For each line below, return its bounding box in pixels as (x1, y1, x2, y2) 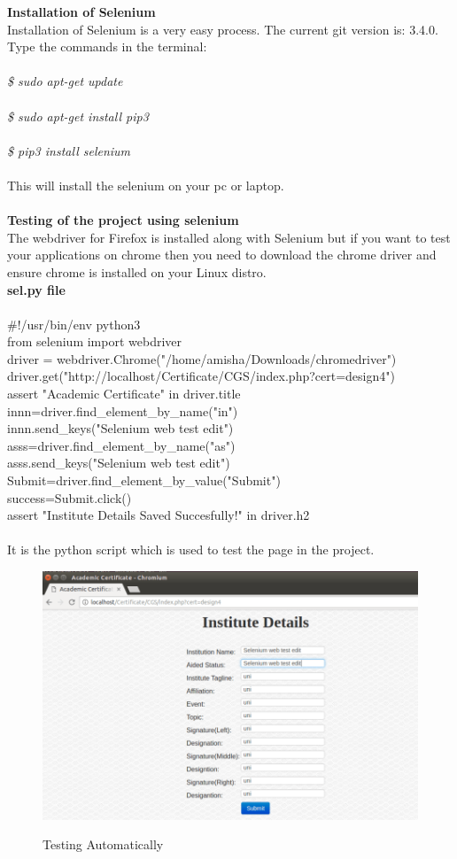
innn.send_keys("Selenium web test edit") (7, 419, 234, 437)
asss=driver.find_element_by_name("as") (7, 436, 236, 454)
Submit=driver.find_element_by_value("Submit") (7, 471, 281, 490)
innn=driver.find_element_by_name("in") (7, 401, 238, 420)
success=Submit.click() (7, 488, 132, 507)
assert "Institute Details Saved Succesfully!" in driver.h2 (7, 506, 310, 524)
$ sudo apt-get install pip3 (7, 106, 149, 125)
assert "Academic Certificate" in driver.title (7, 384, 241, 403)
